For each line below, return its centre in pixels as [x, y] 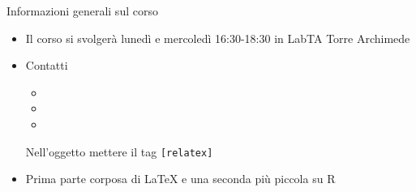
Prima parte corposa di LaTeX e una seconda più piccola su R [180, 179]
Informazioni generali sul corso [82, 11]
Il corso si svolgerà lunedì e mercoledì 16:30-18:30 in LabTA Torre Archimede [218, 38]
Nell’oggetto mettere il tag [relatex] [119, 151]
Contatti [47, 65]
